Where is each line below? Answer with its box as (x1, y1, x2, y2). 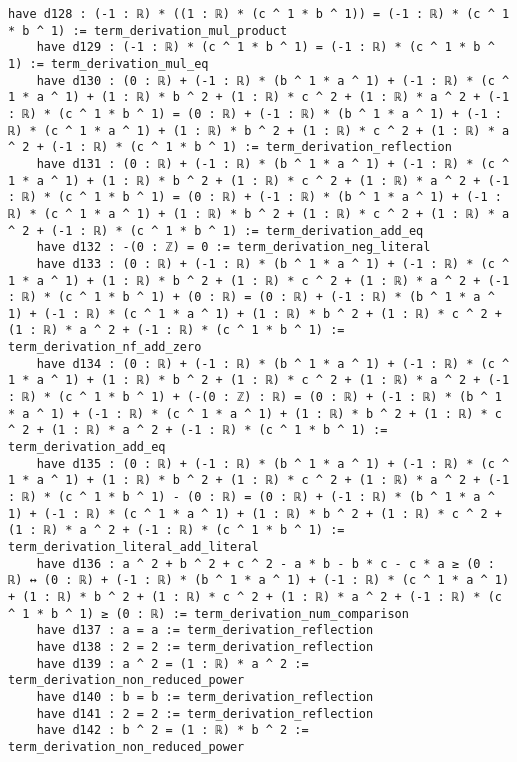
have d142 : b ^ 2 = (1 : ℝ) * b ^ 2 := (36, 723, 309, 738)
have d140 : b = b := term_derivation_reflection (36, 689, 374, 704)
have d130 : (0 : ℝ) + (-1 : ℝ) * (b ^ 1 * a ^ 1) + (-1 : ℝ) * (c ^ (36, 73, 510, 88)
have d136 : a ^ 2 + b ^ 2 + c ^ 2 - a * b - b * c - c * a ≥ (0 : (36, 556, 495, 571)
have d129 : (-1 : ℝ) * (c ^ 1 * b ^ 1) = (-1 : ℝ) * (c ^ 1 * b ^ (36, 40, 495, 55)
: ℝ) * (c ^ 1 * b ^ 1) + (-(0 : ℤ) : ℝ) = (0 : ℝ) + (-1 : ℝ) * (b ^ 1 (8, 390, 502, 405)
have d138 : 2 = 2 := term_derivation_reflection (36, 639, 374, 654)
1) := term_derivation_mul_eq (8, 56, 209, 71)
